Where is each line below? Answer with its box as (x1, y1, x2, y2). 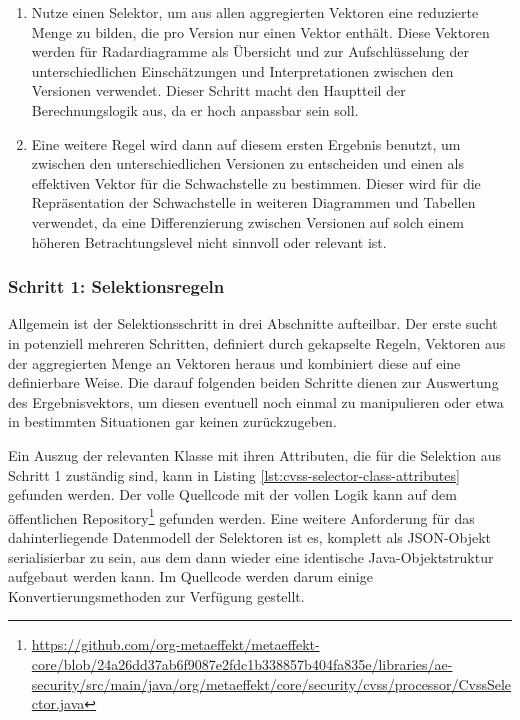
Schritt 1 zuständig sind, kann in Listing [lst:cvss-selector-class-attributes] (8, 464, 460, 485)
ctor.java (31, 693, 85, 714)
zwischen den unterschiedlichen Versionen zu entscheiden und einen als (31, 153, 464, 174)
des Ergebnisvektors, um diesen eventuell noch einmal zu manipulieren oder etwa (8, 391, 504, 412)
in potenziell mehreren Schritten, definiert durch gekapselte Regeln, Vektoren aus (8, 332, 506, 353)
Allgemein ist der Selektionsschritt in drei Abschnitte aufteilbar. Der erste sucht (8, 313, 498, 334)
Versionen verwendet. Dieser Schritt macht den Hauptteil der (31, 80, 406, 101)
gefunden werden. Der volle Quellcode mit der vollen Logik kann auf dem (8, 484, 457, 505)
